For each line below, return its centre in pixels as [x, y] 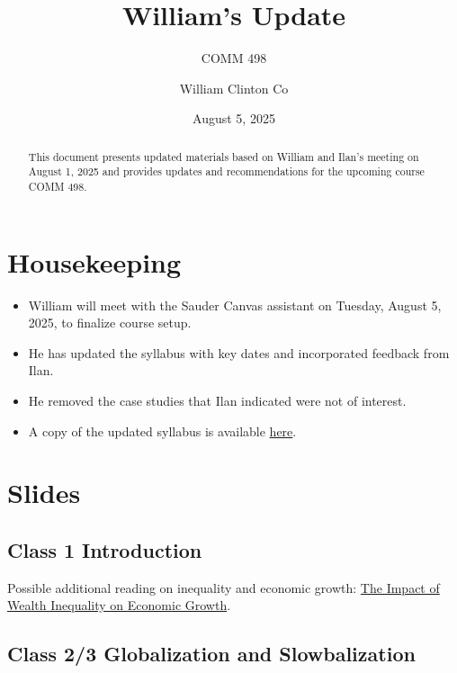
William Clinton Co [234, 88]
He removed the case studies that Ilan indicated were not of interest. [217, 400]
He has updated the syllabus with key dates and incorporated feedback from [239, 352]
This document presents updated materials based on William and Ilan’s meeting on [224, 156]
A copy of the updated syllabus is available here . [162, 431]
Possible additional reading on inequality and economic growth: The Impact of [224, 587]
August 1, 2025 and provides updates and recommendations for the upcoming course [226, 171]
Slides [44, 493]
